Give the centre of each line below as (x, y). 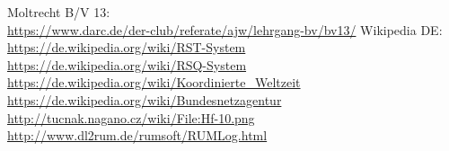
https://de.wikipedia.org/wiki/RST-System (127, 47)
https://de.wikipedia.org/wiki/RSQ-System (127, 64)
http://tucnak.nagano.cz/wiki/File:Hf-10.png (131, 117)
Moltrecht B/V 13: (59, 12)
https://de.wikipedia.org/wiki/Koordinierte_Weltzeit (154, 82)
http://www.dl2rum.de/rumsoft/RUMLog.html (137, 135)
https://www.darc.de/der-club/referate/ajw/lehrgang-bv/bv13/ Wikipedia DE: (225, 29)
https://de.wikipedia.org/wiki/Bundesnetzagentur (145, 99)
